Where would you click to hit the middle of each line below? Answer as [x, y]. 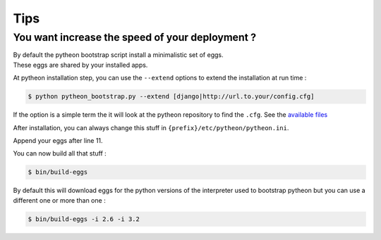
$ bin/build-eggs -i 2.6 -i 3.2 [84, 219]
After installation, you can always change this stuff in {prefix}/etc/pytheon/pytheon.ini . [151, 127]
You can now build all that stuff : [60, 153]
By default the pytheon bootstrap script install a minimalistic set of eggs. [118, 55]
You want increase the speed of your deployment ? [135, 37]
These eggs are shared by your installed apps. [80, 65]
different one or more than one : [59, 200]
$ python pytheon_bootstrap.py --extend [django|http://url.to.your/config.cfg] [171, 96]
